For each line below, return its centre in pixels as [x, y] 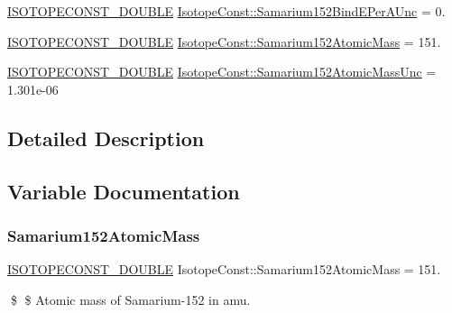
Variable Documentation [124, 191]
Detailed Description [106, 138]
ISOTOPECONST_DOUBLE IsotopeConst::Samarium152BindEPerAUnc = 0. [226, 11]
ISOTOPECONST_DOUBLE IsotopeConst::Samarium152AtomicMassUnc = [222, 72]
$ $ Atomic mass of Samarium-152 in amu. [130, 299]
